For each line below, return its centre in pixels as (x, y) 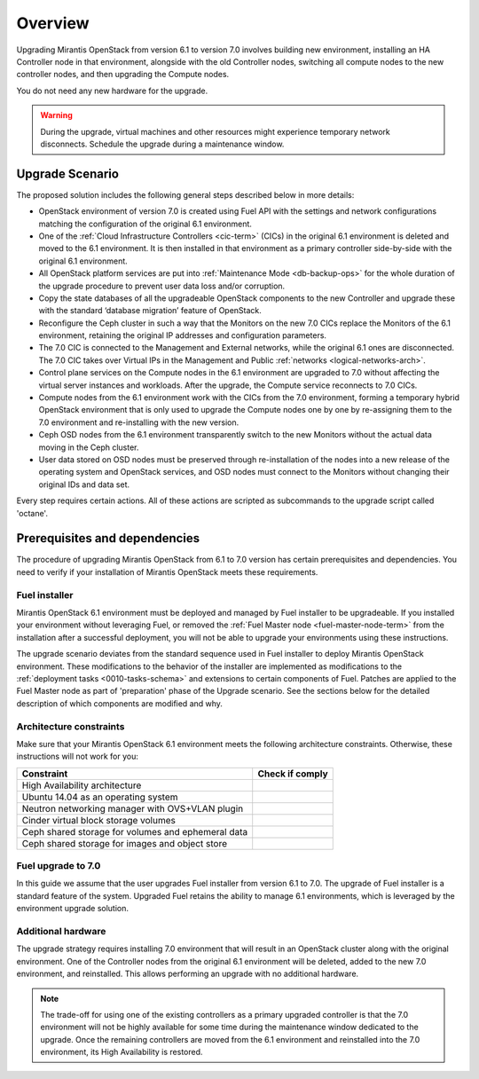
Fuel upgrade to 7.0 (59, 866)
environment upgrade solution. (72, 909)
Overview (53, 23)
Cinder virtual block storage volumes (99, 820)
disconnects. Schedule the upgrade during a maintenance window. (162, 144)
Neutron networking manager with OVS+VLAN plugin (133, 808)
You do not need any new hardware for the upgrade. (112, 91)
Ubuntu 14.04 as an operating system (100, 797)
